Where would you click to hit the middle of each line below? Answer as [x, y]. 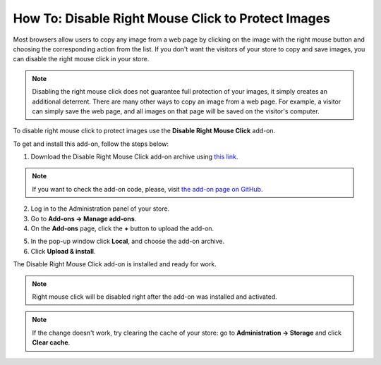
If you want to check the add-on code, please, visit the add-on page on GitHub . [147, 189]
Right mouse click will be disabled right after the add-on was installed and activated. [155, 297]
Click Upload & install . [63, 251]
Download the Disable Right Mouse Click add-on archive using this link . [134, 157]
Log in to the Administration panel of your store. [100, 209]
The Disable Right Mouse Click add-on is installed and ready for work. [115, 264]
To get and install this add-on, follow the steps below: [91, 144]
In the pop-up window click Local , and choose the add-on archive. [128, 241]
